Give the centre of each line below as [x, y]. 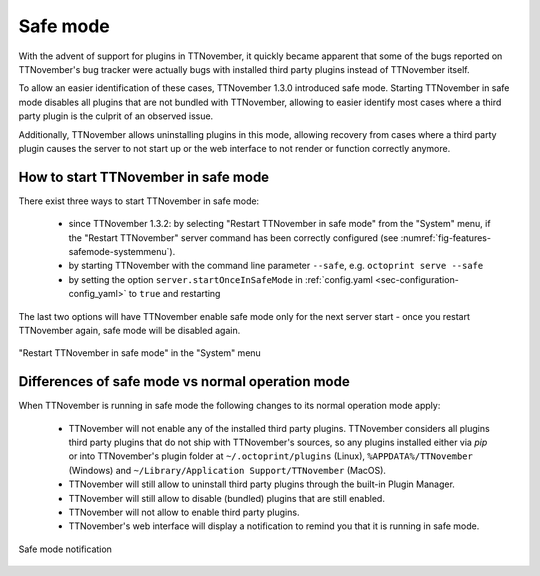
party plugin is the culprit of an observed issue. [116, 116]
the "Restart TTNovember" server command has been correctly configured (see [233, 237]
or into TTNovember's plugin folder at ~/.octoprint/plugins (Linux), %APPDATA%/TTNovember [271, 456]
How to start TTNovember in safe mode [144, 176]
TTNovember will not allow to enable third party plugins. [184, 512]
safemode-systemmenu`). [122, 251]
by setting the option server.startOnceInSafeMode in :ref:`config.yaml [221, 279]
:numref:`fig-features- [446, 237]
